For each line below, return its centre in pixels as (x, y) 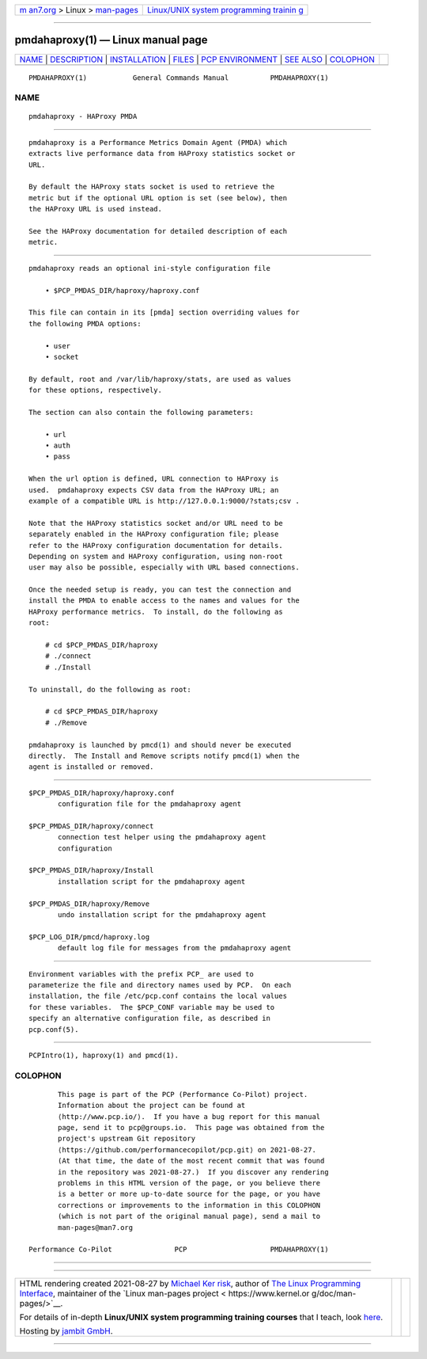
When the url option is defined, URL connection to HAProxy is (154, 479)
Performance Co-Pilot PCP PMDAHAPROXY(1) (179, 1250)
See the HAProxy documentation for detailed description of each (158, 231)
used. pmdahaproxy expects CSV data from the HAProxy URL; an (154, 490)
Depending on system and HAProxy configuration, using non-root (156, 556)
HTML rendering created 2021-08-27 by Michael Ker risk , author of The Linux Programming (190, 1283)
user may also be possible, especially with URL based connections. (164, 567)
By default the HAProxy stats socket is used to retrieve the (152, 187)
